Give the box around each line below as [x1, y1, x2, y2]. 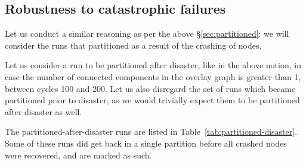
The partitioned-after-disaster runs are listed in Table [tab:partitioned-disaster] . [5, 125, 298, 138]
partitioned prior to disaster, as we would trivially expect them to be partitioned [5, 94, 300, 106]
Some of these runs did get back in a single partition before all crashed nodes [5, 137, 287, 149]
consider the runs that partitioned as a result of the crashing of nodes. [5, 39, 262, 51]
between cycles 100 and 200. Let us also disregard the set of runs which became [5, 82, 296, 94]
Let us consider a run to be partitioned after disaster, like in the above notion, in [5, 59, 301, 71]
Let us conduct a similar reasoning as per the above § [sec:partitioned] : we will [5, 27, 289, 40]
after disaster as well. [5, 105, 82, 118]
